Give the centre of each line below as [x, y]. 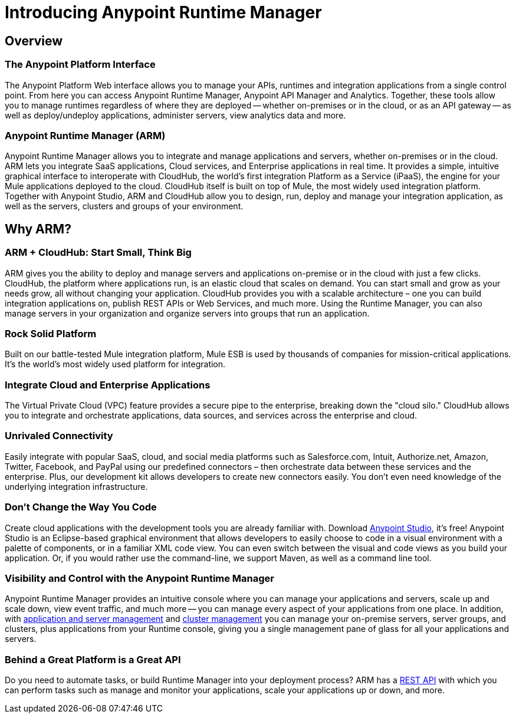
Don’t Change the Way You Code [81, 507]
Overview [34, 41]
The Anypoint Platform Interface [80, 65]
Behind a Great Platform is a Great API [93, 659]
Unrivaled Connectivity [59, 436]
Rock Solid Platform [51, 333]
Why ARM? [38, 229]
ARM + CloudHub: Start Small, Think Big [98, 253]
